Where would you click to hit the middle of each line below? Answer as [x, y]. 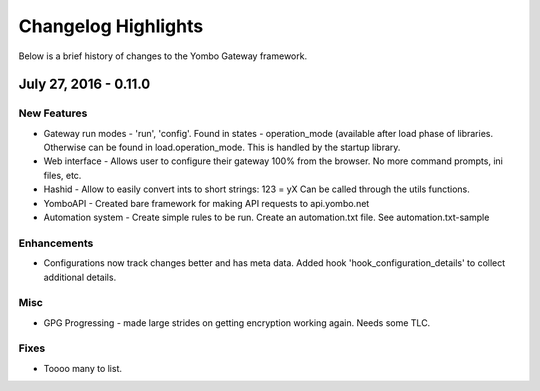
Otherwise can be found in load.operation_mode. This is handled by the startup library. [222, 147]
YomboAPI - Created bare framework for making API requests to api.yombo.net [206, 203]
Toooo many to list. [83, 368]
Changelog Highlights [111, 26]
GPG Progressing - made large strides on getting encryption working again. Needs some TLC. [237, 322]
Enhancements [56, 243]
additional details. [80, 277]
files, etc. [62, 175]
